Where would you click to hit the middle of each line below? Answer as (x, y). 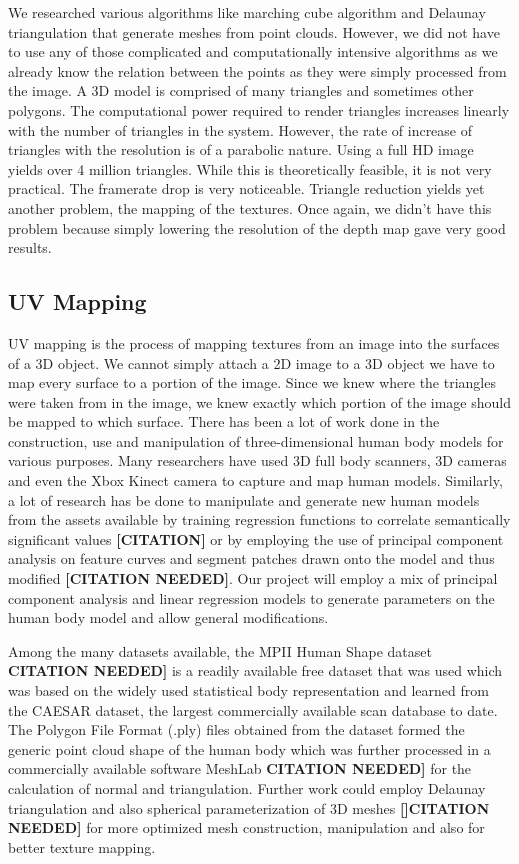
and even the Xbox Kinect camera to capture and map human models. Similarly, (255, 480)
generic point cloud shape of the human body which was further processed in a (249, 748)
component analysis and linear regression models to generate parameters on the (251, 597)
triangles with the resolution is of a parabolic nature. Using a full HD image (241, 149)
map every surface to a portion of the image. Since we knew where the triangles (252, 382)
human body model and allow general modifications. (168, 617)
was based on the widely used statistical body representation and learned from (248, 690)
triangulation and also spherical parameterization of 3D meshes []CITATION (249, 807)
